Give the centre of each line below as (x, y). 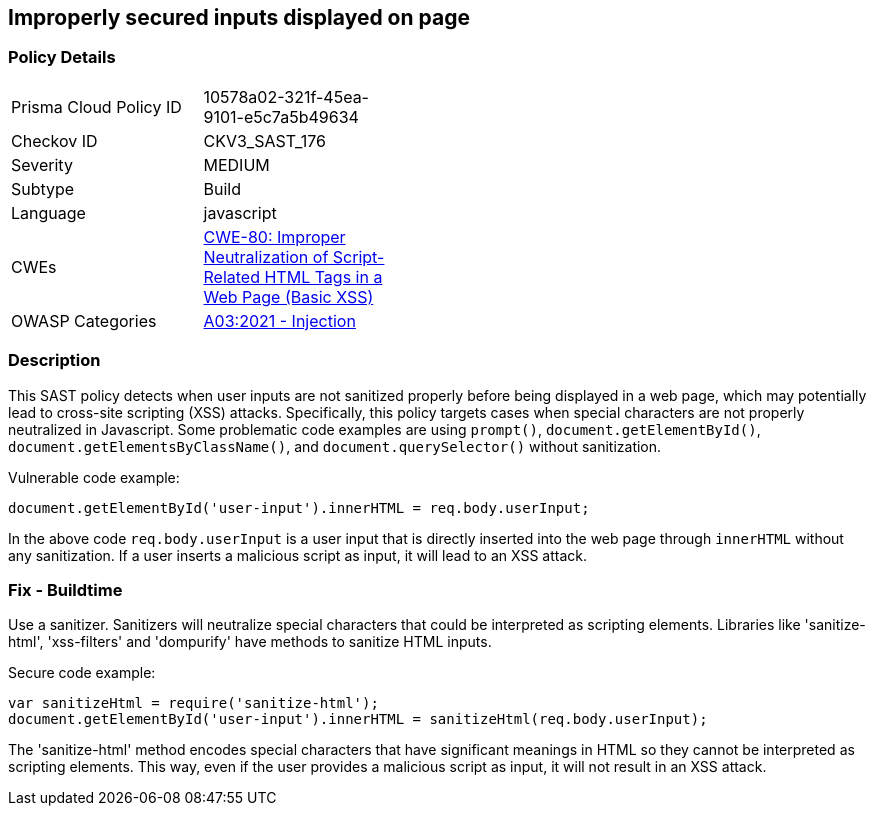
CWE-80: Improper (274, 236)
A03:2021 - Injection (279, 320)
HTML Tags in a (323, 276)
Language (48, 212)
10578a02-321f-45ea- (286, 96)
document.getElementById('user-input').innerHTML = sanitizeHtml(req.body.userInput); (358, 719)
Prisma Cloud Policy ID (96, 106)
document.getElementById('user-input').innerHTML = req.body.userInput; (299, 507)
